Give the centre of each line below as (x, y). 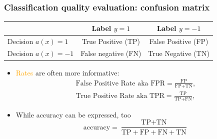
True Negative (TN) (179, 53)
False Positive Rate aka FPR (120, 83)
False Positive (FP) (179, 41)
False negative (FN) (111, 53)
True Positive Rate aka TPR (120, 96)
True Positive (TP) (111, 41)
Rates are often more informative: (67, 72)
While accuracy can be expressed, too (73, 114)
